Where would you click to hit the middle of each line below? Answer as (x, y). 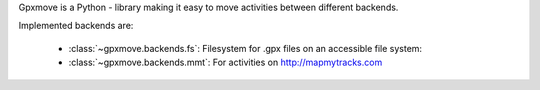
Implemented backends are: (76, 26)
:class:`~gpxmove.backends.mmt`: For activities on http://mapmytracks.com (225, 62)
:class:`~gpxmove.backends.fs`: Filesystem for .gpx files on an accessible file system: (245, 48)
